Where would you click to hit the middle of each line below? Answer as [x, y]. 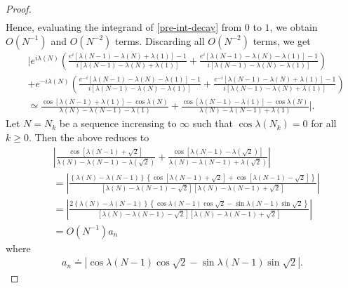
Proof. [19, 8]
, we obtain [294, 27]
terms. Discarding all [160, 40]
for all [324, 123]
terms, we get [282, 40]
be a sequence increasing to [118, 123]
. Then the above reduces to [89, 137]
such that [213, 123]
